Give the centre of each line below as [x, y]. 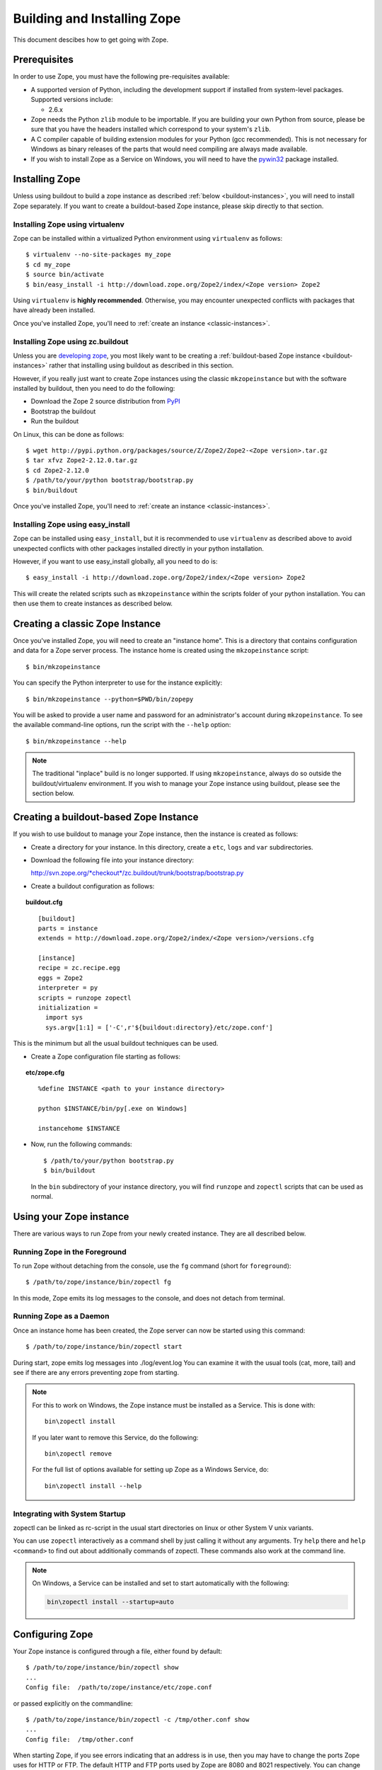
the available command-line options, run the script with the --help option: [122, 725]
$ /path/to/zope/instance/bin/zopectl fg [98, 1282]
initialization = [68, 1008]
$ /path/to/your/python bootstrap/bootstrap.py [110, 480]
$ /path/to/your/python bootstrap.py [109, 1160]
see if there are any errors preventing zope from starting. [96, 1373]
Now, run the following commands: [81, 1144]
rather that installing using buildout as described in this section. [141, 365]
